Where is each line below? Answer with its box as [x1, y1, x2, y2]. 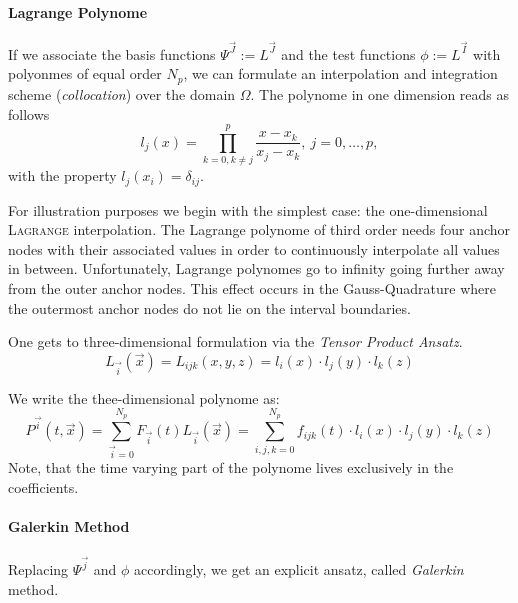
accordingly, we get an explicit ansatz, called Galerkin [134, 559, 464, 580]
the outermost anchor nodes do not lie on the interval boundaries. [8, 297, 411, 318]
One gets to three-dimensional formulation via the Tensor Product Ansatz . [8, 331, 463, 352]
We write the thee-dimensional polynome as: [8, 387, 280, 408]
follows [8, 103, 50, 124]
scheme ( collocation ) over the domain [8, 83, 236, 104]
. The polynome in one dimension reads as [250, 83, 510, 104]
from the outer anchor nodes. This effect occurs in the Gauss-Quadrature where [8, 278, 497, 299]
